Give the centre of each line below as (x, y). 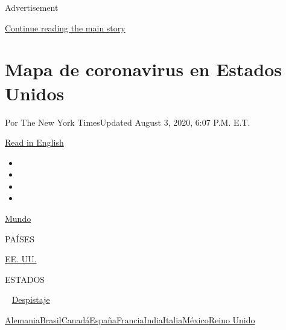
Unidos (35, 93)
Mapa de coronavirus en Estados (143, 69)
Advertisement (32, 7)
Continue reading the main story (65, 27)
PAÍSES (20, 238)
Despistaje (31, 299)
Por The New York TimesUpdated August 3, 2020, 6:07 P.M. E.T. (128, 122)
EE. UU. (21, 259)
